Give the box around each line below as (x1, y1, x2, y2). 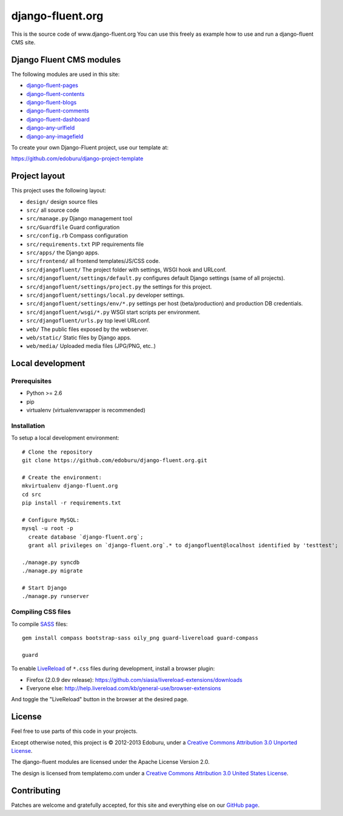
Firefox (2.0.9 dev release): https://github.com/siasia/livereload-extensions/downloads (26, 676, 242, 683)
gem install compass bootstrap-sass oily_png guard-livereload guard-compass (22, 634, 259, 641)
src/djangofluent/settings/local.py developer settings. (26, 291, 185, 299)
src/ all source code (26, 206, 79, 214)
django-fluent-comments (26, 107, 89, 115)
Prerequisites (11, 377, 52, 386)
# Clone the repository (22, 448, 93, 455)
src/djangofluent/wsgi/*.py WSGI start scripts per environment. (26, 308, 201, 316)
